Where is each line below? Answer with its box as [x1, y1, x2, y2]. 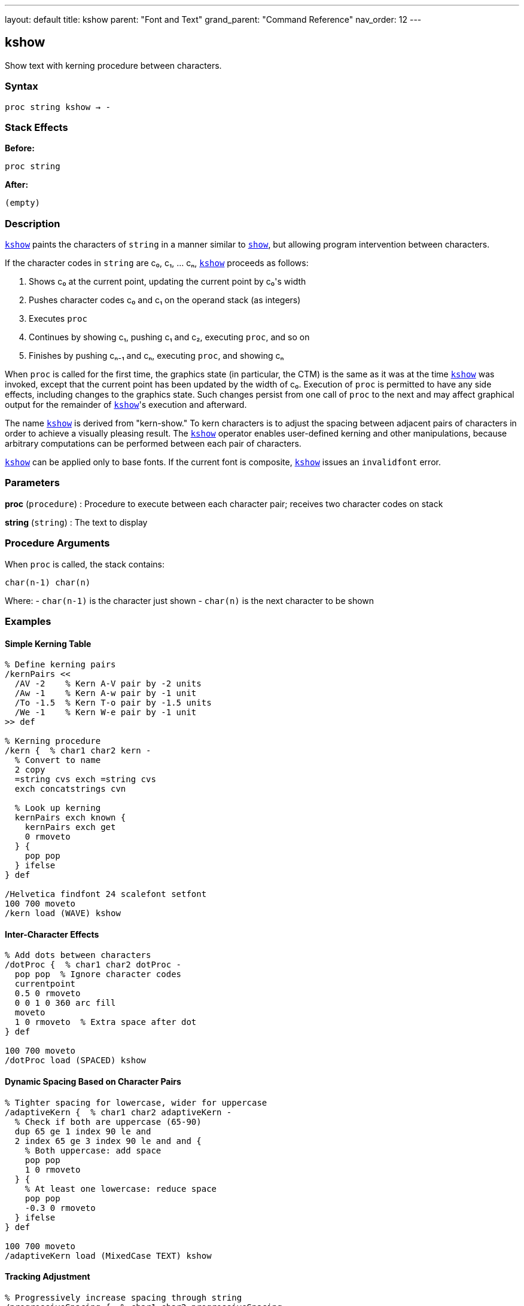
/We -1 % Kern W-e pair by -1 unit [14, 707, 197, 718]
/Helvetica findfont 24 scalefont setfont [5, 889, 207, 899]
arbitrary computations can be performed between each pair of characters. [5, 438, 301, 449]
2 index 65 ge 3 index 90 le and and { [14, 1136, 202, 1146]
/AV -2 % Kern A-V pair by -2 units [14, 679, 202, 689]
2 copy [14, 765, 45, 775]
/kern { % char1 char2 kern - [5, 746, 151, 756]
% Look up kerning [14, 803, 101, 813]
